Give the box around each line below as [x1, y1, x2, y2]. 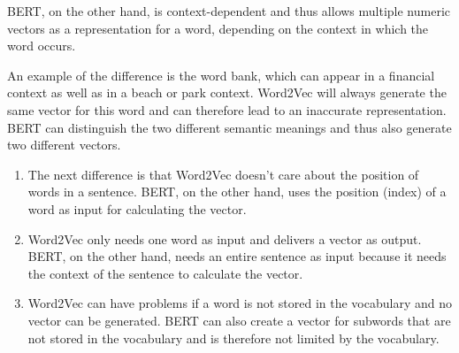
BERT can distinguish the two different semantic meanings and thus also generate [7, 118, 452, 136]
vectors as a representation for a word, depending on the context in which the [7, 19, 429, 37]
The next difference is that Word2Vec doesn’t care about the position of [27, 165, 419, 183]
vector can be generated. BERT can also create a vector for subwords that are [27, 311, 451, 329]
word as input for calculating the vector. [27, 199, 247, 218]
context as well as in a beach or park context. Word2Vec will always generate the [7, 83, 447, 102]
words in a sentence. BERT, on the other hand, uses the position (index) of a [27, 182, 447, 201]
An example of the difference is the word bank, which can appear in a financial [7, 65, 435, 84]
